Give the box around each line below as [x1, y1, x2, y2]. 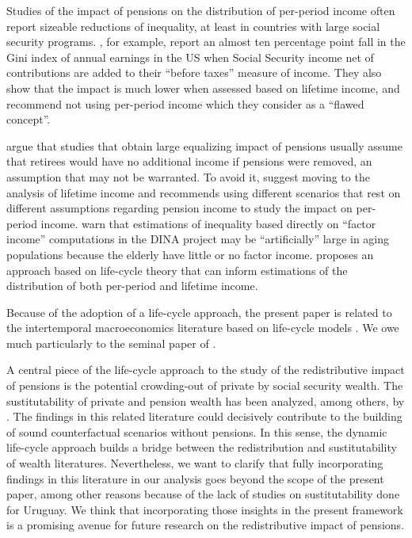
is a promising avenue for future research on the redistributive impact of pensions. [6, 517, 405, 533]
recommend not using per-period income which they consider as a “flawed [6, 95, 364, 112]
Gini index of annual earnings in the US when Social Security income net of [6, 48, 374, 65]
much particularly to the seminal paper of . [6, 334, 216, 351]
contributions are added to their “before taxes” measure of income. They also [6, 64, 382, 81]
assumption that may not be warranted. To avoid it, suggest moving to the [6, 168, 370, 185]
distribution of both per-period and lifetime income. [6, 277, 258, 294]
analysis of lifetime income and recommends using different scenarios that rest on [6, 184, 401, 200]
